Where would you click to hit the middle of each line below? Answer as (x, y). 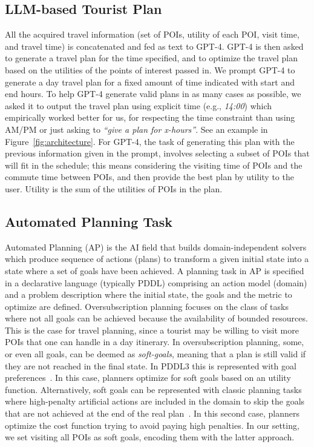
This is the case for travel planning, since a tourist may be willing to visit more (152, 330)
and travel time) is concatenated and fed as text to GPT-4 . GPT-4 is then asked (154, 46)
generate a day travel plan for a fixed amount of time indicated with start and (150, 82)
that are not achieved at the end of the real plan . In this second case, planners (152, 413)
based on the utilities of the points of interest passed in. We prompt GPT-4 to (150, 69)
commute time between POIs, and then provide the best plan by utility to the (149, 177)
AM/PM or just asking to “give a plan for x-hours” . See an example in (136, 129)
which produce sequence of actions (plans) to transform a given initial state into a (157, 259)
